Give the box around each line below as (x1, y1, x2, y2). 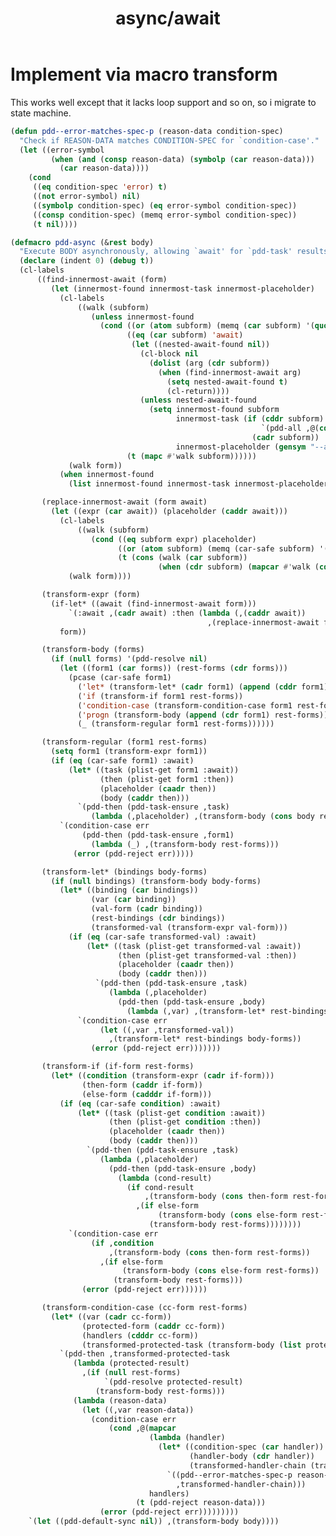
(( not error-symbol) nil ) (32, 192, 141, 202)
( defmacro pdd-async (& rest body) (10, 237, 155, 247)
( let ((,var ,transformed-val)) (99, 1025, 235, 1035)
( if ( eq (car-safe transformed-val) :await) (68, 932, 257, 942)
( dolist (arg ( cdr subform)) (148, 358, 271, 368)
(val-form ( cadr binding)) (90, 904, 203, 914)
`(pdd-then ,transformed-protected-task (59, 1349, 230, 1359)
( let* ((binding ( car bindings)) (59, 885, 199, 896)
